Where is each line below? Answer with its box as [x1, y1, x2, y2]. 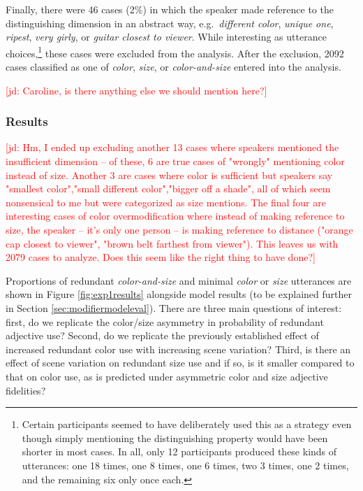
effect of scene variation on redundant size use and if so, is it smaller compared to [6, 355, 355, 370]
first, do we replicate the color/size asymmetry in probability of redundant [6, 314, 324, 329]
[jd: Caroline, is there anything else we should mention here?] [6, 83, 267, 97]
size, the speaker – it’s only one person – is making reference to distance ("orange [6, 222, 353, 236]
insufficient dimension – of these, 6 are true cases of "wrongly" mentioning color [6, 154, 345, 169]
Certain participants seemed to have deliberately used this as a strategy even [22, 417, 352, 432]
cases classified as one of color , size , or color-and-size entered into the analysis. [6, 59, 341, 74]
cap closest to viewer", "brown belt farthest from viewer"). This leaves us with [6, 236, 339, 250]
